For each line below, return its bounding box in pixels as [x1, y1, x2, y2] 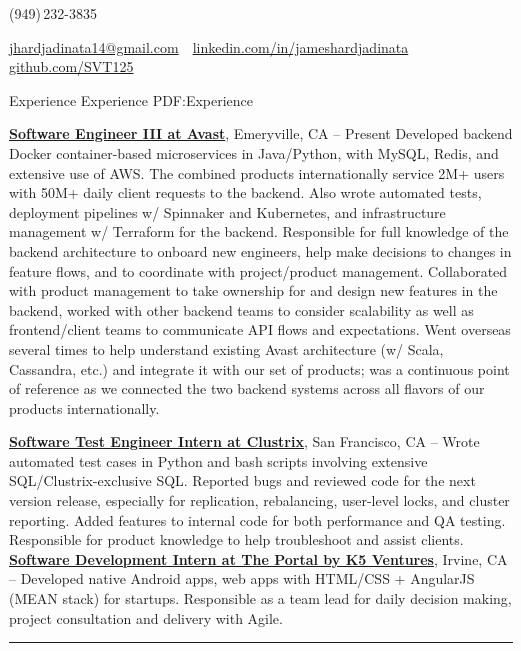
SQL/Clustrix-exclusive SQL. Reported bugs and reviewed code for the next [9, 470, 476, 491]
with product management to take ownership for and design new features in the [9, 280, 498, 301]
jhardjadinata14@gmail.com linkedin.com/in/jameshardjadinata [9, 36, 409, 57]
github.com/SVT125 [9, 56, 134, 77]
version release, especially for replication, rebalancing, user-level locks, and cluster [9, 490, 510, 511]
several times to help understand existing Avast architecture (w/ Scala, [9, 338, 444, 359]
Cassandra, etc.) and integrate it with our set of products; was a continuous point [9, 358, 510, 379]
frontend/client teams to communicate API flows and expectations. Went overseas [9, 319, 511, 340]
